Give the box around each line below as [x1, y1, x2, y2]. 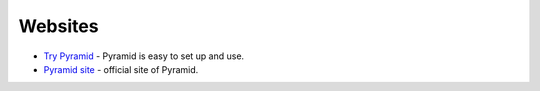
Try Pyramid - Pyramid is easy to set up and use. [43, 50, 245, 62]
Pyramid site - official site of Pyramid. [43, 63, 199, 75]
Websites [18, 15, 99, 37]
